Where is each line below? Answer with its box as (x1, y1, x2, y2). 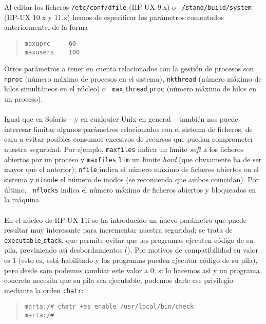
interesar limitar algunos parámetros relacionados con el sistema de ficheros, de (4, 123, 253, 134)
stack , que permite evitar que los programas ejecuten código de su (43, 234, 253, 245)
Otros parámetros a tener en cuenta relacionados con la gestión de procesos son (4, 63, 254, 74)
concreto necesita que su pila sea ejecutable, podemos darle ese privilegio (4, 275, 233, 285)
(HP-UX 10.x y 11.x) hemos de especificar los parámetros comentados (4, 11, 224, 22)
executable (4, 237, 41, 244)
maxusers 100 (24, 48, 80, 56)
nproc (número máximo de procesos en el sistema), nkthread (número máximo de (4, 73, 262, 84)
